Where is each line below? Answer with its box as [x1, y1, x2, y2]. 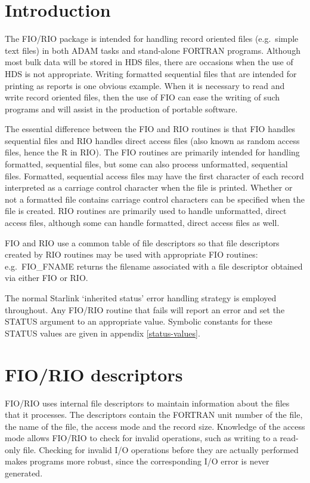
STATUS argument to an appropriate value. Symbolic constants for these [5, 315, 272, 328]
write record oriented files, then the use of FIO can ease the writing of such [5, 91, 280, 103]
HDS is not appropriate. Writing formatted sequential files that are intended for [5, 67, 297, 80]
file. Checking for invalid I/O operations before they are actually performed [23, 443, 299, 456]
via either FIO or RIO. [5, 271, 88, 284]
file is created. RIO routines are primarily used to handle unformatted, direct [5, 204, 287, 217]
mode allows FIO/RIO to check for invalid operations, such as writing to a [5, 432, 277, 444]
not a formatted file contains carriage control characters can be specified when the [5, 192, 305, 205]
